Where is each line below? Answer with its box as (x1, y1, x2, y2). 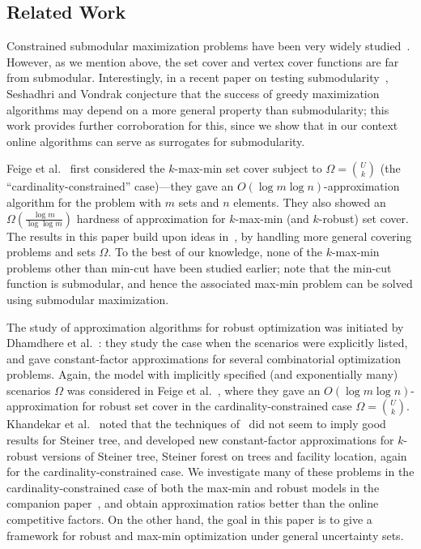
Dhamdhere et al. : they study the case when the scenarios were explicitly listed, (6, 334, 408, 351)
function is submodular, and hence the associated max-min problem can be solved (6, 275, 413, 292)
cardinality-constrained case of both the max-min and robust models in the (6, 478, 380, 495)
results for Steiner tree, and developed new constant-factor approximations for (6, 431, 394, 448)
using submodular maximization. (6, 290, 169, 307)
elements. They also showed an (233, 193, 386, 210)
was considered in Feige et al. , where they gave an (66, 381, 321, 398)
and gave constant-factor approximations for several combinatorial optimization (6, 350, 401, 367)
